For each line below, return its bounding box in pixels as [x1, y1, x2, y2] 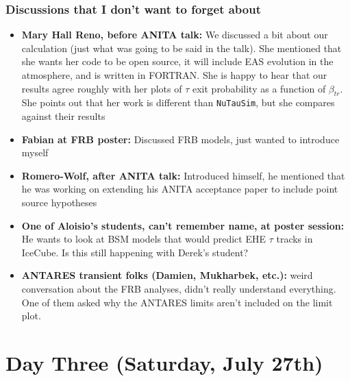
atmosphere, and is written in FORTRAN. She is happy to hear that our [21, 68, 327, 82]
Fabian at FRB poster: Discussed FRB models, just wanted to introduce [21, 132, 340, 146]
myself [21, 145, 49, 160]
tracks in [276, 232, 313, 246]
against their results [21, 109, 105, 123]
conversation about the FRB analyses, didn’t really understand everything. [21, 281, 336, 295]
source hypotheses [21, 195, 97, 210]
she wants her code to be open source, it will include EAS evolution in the [21, 54, 334, 69]
